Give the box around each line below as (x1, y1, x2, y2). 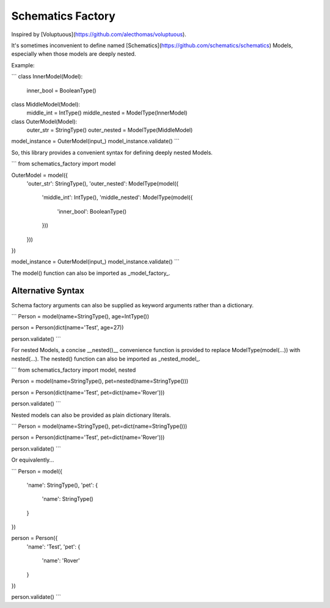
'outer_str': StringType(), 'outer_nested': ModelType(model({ (26, 180, 179, 187)
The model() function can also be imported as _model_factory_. (11, 269, 170, 277)
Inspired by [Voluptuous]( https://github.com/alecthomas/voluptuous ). (11, 31, 186, 38)
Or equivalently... (11, 456, 54, 464)
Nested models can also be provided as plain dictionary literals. (11, 411, 171, 419)
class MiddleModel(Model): (11, 100, 81, 108)
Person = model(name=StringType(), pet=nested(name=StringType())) (11, 377, 189, 385)
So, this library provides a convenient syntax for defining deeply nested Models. (11, 149, 213, 156)
